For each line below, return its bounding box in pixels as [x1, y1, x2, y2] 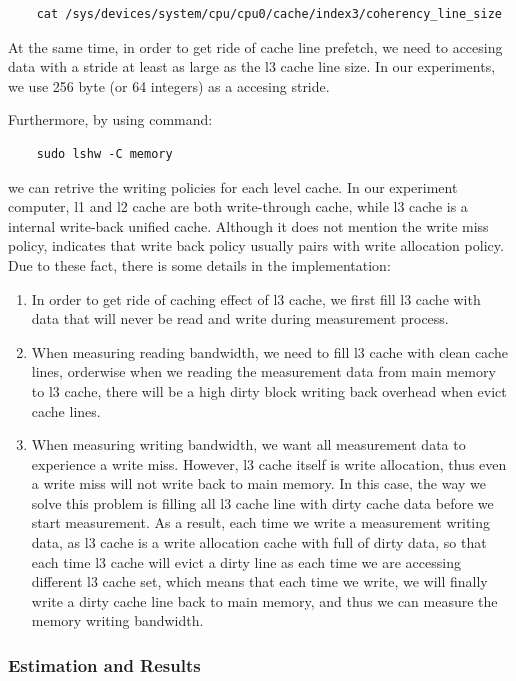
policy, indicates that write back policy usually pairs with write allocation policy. [8, 235, 504, 256]
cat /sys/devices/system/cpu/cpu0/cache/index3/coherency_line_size [36, 7, 502, 21]
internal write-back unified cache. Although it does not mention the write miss [8, 215, 489, 236]
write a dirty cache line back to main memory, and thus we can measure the [31, 590, 498, 611]
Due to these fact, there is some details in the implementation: [8, 254, 391, 275]
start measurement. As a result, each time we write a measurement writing [31, 512, 491, 533]
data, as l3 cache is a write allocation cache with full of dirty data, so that [31, 532, 487, 553]
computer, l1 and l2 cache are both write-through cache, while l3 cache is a [8, 196, 468, 217]
